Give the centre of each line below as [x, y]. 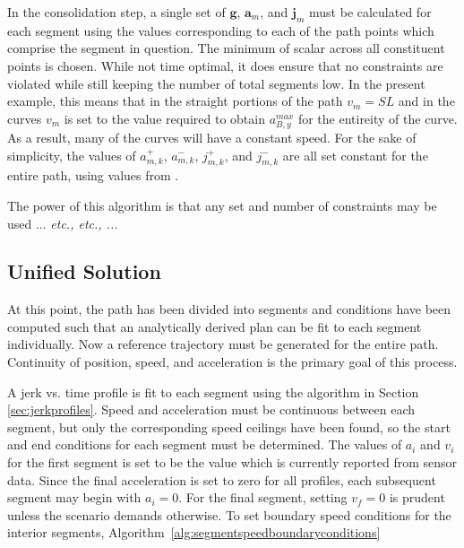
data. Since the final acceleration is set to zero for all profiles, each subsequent [222, 479]
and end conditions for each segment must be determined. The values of [205, 444]
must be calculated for [370, 12]
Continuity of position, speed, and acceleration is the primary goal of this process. [232, 362]
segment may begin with [74, 497]
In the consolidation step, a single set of [116, 12]
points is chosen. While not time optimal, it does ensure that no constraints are [225, 65]
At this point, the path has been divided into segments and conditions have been [229, 309]
